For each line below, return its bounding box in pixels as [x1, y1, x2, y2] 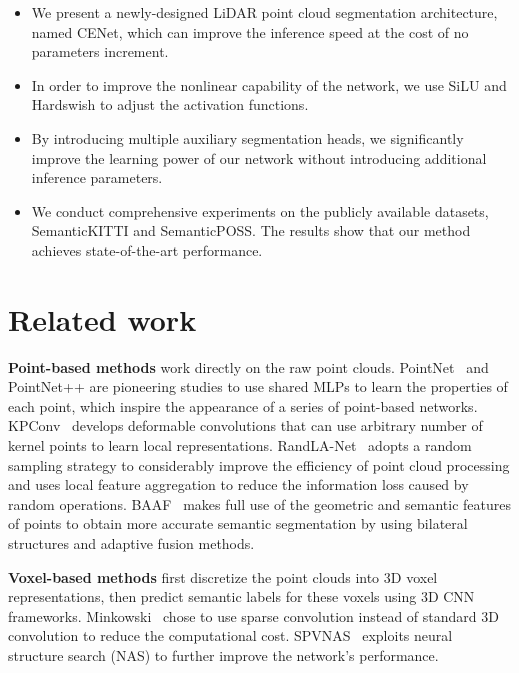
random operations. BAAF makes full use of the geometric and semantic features [8, 493, 511, 514]
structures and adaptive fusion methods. [8, 533, 255, 553]
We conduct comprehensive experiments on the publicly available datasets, [31, 200, 489, 221]
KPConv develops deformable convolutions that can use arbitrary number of [8, 415, 483, 436]
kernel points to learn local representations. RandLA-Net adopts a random [8, 435, 472, 456]
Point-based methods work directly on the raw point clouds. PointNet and [8, 356, 489, 377]
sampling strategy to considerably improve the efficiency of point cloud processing [8, 454, 510, 475]
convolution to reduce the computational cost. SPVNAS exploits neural [8, 625, 453, 646]
